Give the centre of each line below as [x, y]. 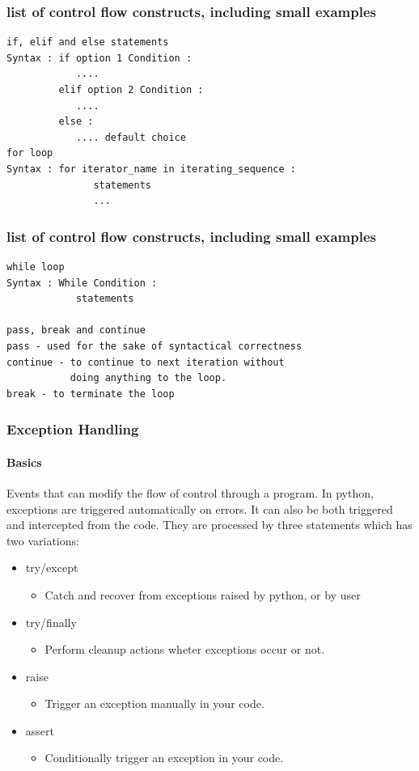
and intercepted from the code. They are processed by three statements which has [209, 525]
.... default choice [131, 137]
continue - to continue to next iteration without [146, 362]
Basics [24, 462]
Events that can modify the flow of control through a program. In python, [190, 492]
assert [40, 730]
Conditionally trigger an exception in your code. [164, 758]
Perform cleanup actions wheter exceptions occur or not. [185, 649]
